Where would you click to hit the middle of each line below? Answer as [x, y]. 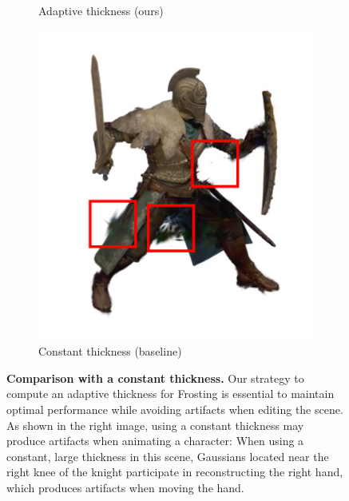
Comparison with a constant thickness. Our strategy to [155, 378]
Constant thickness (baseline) [110, 351]
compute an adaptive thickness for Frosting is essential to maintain [171, 394]
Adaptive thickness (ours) [101, 10]
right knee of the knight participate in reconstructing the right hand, [175, 472]
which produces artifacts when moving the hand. [125, 488]
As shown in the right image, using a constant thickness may [155, 425]
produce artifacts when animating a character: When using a [155, 441]
